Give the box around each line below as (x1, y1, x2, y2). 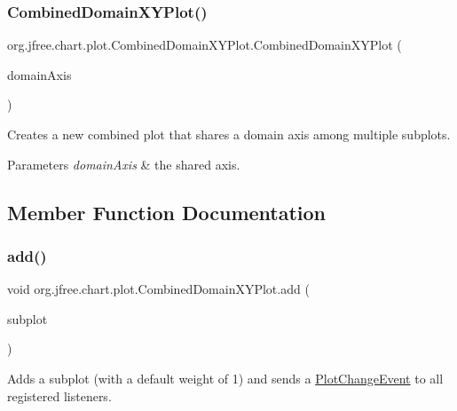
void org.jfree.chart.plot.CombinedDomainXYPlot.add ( (7, 280, 310, 298)
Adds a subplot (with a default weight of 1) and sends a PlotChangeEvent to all (7, 368, 444, 387)
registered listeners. (7, 386, 112, 405)
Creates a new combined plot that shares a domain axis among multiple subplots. (7, 125, 451, 143)
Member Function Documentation (7, 198, 327, 225)
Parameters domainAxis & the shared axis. (7, 154, 240, 173)
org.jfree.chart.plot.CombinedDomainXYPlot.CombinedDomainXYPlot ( (7, 36, 402, 54)
